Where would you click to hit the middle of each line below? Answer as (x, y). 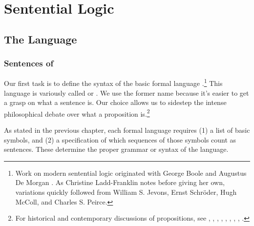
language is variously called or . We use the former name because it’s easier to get (127, 92)
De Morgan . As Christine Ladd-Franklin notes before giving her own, (120, 182)
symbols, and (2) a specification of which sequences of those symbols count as (120, 139)
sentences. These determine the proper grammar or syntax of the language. (116, 149)
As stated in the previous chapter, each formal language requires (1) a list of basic (127, 130)
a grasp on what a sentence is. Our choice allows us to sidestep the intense (115, 102)
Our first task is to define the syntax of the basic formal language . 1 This (113, 82)
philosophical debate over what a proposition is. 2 (77, 113)
